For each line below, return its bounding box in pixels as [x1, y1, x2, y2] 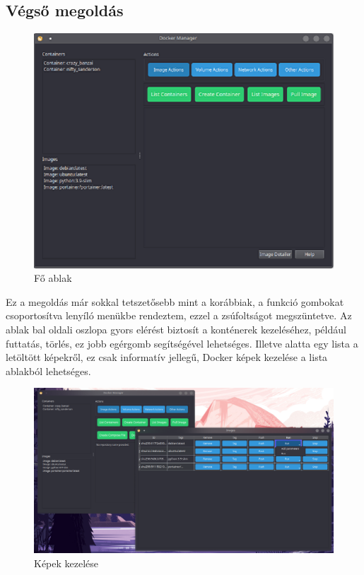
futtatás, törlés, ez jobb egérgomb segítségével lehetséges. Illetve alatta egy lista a [6, 336, 358, 350]
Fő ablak [34, 271, 72, 285]
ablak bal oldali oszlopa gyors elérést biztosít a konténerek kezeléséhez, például [6, 321, 346, 336]
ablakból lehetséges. [6, 363, 91, 378]
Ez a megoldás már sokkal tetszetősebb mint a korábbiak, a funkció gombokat [6, 294, 344, 309]
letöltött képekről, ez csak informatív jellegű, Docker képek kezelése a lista [6, 350, 328, 364]
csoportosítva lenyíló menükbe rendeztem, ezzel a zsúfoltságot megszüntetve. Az [6, 308, 352, 323]
